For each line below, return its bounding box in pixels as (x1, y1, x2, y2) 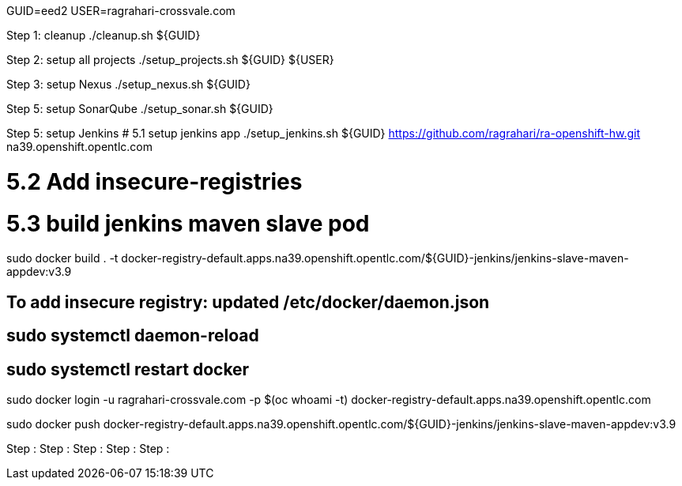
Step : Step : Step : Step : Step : (6, 441, 170, 455)
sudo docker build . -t (6, 251, 119, 266)
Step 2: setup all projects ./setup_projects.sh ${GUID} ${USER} (6, 53, 334, 66)
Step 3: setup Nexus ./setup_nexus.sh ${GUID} (6, 77, 251, 91)
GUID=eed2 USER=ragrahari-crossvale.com (6, 4, 235, 17)
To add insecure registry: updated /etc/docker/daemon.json (6, 292, 490, 312)
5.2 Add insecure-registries (6, 168, 303, 195)
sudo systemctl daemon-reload (6, 326, 259, 346)
